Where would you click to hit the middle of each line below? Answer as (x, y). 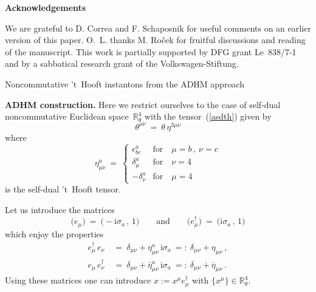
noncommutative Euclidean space (67, 116)
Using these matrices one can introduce (78, 280)
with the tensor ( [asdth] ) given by (208, 116)
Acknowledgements (46, 7)
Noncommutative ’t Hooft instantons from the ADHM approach (125, 83)
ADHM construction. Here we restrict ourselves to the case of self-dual (143, 104)
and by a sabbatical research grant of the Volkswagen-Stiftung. (122, 63)
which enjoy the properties (54, 233)
